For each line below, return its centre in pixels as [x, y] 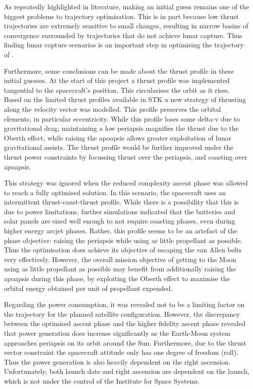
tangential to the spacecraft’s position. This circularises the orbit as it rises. [117, 90]
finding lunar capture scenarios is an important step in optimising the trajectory [124, 45]
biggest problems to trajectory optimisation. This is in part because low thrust [121, 16]
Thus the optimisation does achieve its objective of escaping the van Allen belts [123, 250]
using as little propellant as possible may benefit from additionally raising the [120, 269]
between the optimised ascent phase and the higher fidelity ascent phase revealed [125, 323]
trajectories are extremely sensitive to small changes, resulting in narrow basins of [126, 26]
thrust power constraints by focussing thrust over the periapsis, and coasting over [126, 156]
